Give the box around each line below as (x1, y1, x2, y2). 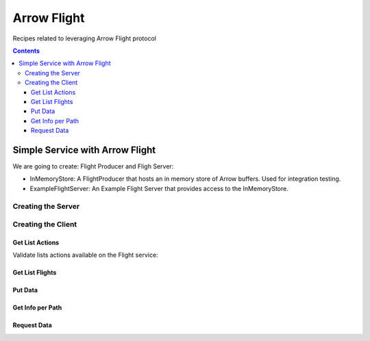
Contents (12, 47, 40, 55)
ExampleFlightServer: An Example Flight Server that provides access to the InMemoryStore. (29, 184, 289, 192)
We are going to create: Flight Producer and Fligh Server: (12, 162, 174, 170)
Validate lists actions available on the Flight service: (12, 251, 158, 260)
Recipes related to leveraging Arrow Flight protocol (12, 34, 157, 42)
